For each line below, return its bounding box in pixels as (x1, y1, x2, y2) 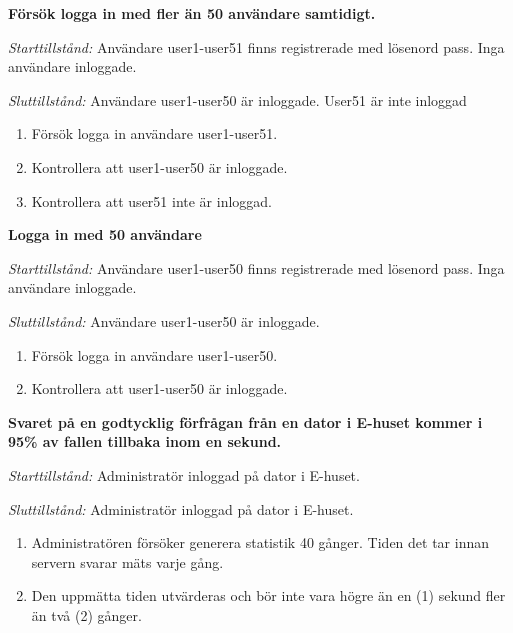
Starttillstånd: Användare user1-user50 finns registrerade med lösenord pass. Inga (8, 257, 505, 278)
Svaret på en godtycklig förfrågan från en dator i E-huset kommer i (8, 411, 483, 432)
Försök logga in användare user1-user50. (31, 344, 278, 365)
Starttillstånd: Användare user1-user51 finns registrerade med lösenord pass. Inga (8, 36, 505, 57)
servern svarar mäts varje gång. (31, 551, 224, 572)
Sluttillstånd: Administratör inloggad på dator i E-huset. (8, 498, 354, 519)
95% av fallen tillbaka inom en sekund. (8, 431, 282, 452)
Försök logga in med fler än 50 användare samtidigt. (8, 3, 376, 23)
